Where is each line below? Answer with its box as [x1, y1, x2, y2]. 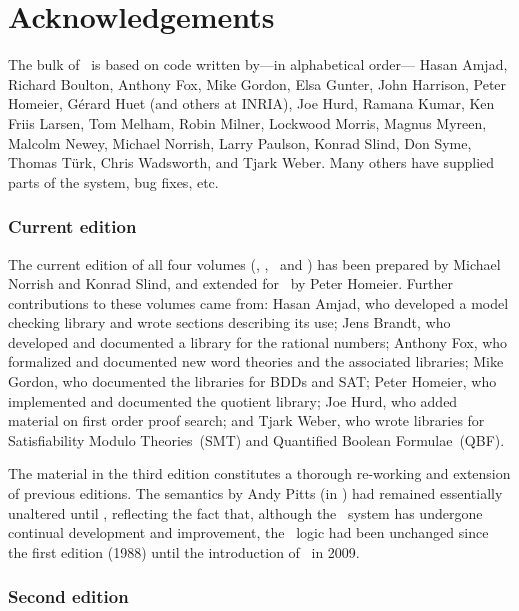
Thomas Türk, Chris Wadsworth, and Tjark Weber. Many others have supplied [8, 152, 495, 173]
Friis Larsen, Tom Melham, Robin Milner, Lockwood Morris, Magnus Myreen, [8, 112, 487, 133]
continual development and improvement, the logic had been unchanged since [8, 522, 489, 543]
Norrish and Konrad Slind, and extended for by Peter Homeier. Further [8, 273, 453, 294]
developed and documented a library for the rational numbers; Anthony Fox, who [8, 331, 508, 352]
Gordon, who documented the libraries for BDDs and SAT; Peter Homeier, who [8, 371, 497, 392]
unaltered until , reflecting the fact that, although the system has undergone [8, 502, 483, 523]
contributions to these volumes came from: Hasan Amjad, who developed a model [8, 292, 509, 313]
